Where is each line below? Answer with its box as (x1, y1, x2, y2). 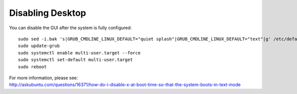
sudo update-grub (18, 43, 60, 49)
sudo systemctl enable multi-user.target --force (18, 50, 141, 55)
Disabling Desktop (9, 7, 86, 18)
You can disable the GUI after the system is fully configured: (9, 25, 132, 31)
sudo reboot (18, 64, 47, 69)
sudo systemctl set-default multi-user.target (18, 57, 133, 63)
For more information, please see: (9, 75, 78, 81)
